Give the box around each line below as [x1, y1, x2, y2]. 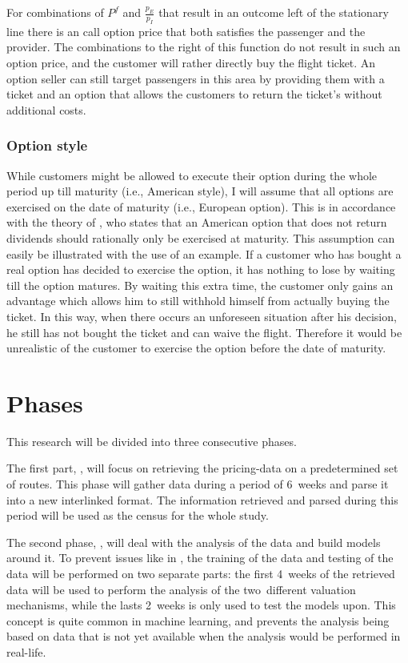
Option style [6, 135, 88, 155]
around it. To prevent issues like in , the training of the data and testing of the [6, 549, 394, 566]
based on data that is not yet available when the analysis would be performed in [6, 628, 401, 645]
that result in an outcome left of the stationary [158, 4, 389, 20]
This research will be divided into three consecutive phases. [6, 432, 297, 449]
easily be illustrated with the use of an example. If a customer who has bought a [6, 245, 402, 262]
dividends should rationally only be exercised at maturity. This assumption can [6, 229, 395, 246]
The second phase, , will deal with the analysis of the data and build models [6, 533, 381, 550]
